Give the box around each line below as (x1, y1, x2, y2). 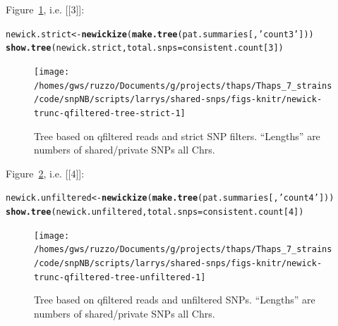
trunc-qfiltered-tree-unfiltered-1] (34, 272, 206, 282)
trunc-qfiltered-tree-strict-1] (34, 108, 186, 118)
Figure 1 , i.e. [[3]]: (6, 2, 85, 16)
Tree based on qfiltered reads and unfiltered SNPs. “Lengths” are (34, 292, 315, 307)
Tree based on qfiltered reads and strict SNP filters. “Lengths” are (34, 128, 320, 143)
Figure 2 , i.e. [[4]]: (6, 165, 85, 180)
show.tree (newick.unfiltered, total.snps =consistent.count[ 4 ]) (6, 206, 304, 217)
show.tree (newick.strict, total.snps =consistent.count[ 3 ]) (6, 43, 284, 54)
